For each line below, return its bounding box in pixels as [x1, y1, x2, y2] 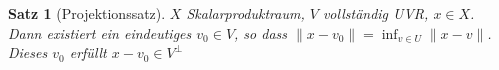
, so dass [234, 22, 288, 43]
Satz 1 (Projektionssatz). [8, 3, 166, 23]
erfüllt [69, 42, 107, 63]
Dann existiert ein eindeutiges [8, 22, 192, 43]
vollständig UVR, [322, 3, 429, 23]
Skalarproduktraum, [186, 3, 305, 23]
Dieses [8, 42, 48, 63]
